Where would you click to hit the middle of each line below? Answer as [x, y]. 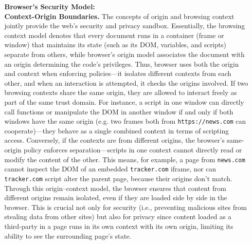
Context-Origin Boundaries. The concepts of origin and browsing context [119, 16]
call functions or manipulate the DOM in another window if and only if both [119, 111]
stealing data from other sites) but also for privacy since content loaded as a [118, 216]
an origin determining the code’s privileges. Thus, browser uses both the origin [122, 64]
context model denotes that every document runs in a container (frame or [114, 35]
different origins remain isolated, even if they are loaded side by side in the [116, 197]
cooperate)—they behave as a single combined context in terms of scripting [117, 130]
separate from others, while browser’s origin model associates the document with [125, 54]
